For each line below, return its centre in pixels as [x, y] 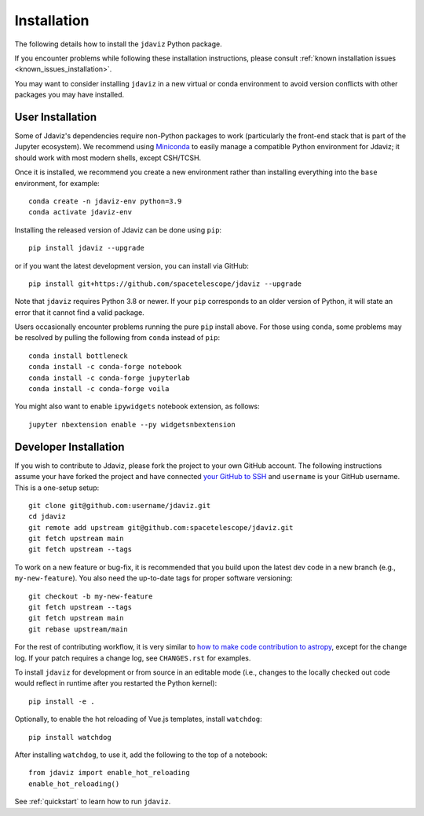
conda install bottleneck [79, 356]
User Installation [56, 117]
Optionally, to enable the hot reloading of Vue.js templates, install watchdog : [138, 719]
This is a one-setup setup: [57, 488]
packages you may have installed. [69, 95]
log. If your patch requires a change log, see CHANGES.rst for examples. [133, 658]
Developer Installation [69, 446]
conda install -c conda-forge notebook [105, 367]
